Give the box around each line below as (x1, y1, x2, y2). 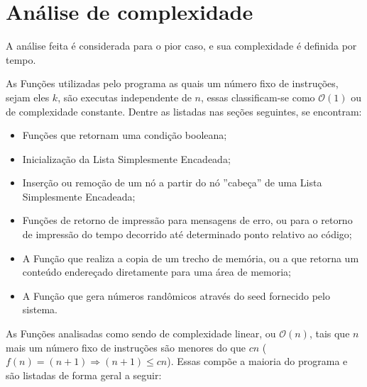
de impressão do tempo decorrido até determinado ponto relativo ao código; (22, 227, 352, 242)
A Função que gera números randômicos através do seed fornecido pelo (22, 288, 330, 303)
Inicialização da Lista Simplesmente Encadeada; (22, 151, 231, 166)
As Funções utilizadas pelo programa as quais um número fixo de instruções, (6, 76, 339, 91)
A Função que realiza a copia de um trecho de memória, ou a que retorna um (22, 250, 359, 265)
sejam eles (6, 89, 50, 104)
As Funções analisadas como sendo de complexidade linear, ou (6, 326, 276, 341)
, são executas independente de (57, 89, 192, 104)
